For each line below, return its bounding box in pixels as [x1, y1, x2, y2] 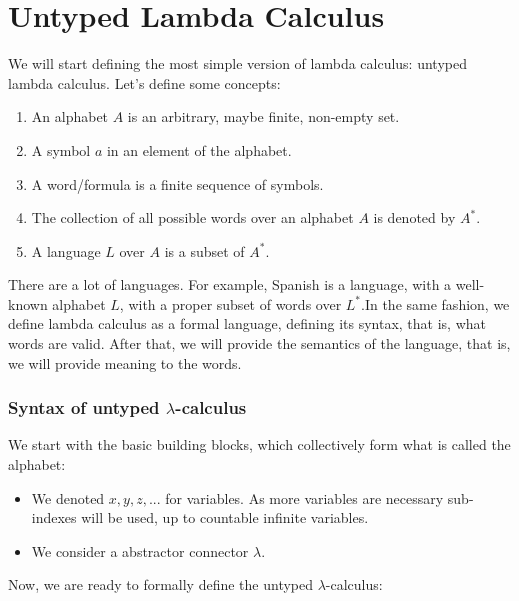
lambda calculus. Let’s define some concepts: [8, 72, 281, 93]
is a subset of [164, 240, 245, 261]
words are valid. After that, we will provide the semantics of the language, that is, [8, 333, 511, 354]
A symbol [31, 139, 91, 160]
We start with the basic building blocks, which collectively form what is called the [8, 434, 511, 455]
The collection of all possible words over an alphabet [31, 207, 354, 228]
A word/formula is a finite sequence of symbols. [31, 173, 324, 194]
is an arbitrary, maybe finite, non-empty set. [127, 106, 400, 127]
